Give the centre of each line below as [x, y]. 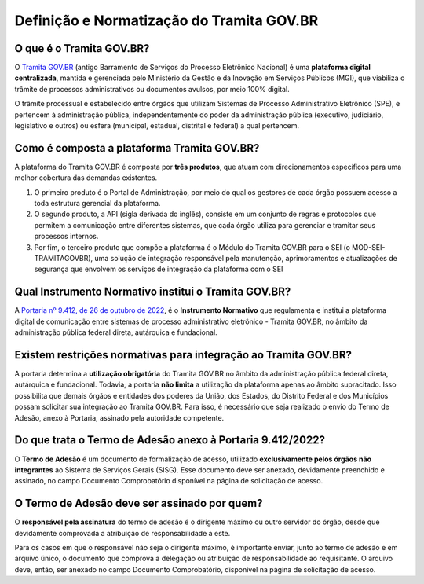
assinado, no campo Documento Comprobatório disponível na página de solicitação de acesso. [169, 481]
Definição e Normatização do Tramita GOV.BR [166, 20]
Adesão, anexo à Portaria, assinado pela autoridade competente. [119, 417]
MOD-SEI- [369, 247]
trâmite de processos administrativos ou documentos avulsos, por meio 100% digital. [152, 89]
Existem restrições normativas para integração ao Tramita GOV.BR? [183, 355]
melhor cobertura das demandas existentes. [86, 178]
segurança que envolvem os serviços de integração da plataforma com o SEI [159, 269]
